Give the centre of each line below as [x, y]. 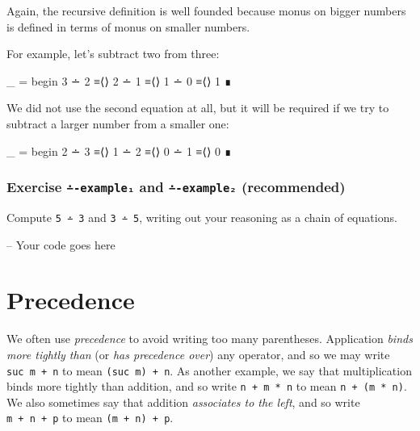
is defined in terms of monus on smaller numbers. [128, 26]
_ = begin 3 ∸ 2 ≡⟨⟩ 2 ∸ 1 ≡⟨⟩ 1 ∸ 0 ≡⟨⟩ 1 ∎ [119, 80]
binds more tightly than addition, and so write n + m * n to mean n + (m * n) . [207, 386]
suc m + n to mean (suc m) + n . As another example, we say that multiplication [209, 370]
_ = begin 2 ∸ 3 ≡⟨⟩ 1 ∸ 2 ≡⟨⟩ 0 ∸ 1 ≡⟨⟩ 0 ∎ [119, 151]
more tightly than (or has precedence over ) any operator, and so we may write [198, 354]
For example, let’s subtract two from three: [113, 54]
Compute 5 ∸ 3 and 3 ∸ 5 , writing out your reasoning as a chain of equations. [202, 217]
